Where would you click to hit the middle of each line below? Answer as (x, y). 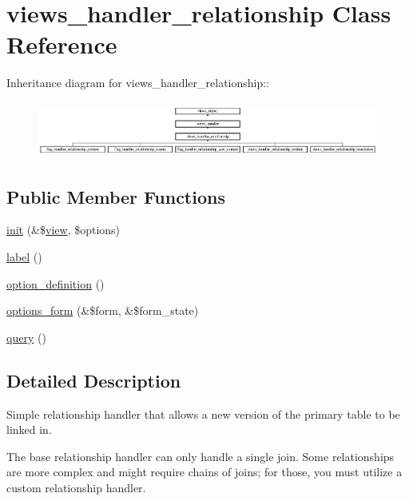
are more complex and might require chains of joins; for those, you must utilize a (204, 472)
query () (26, 337)
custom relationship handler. (76, 487)
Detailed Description (94, 380)
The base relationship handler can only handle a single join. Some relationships (201, 456)
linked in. (29, 429)
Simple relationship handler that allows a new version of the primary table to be (203, 414)
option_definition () (56, 283)
